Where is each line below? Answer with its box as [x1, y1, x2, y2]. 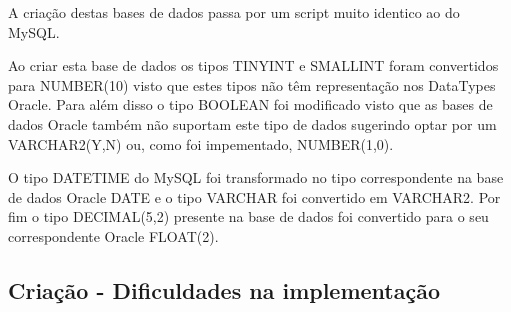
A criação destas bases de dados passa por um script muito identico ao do [8, 2, 460, 22]
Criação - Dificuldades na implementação [8, 274, 441, 305]
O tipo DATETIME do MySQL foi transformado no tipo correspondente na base [8, 167, 504, 188]
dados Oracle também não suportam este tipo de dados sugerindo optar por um [8, 113, 497, 134]
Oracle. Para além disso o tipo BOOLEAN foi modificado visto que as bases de [8, 94, 493, 115]
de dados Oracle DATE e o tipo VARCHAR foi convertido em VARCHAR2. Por [8, 186, 501, 207]
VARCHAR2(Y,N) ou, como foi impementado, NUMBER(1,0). [8, 133, 394, 154]
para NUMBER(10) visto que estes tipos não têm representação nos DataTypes [8, 74, 496, 95]
